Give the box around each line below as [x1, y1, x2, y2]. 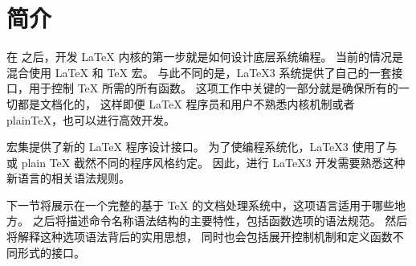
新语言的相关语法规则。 [6, 170, 130, 186]
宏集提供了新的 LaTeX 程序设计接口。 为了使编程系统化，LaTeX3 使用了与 [6, 138, 398, 155]
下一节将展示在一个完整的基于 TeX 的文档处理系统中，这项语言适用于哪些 [6, 196, 394, 213]
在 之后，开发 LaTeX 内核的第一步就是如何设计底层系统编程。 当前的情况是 [6, 48, 404, 65]
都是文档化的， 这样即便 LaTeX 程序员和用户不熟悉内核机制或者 [17, 95, 355, 112]
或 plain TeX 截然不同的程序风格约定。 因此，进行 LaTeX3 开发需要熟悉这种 [6, 153, 406, 170]
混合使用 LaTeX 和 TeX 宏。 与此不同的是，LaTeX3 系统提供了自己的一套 [6, 63, 392, 80]
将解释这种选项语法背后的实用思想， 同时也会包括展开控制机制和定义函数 [6, 228, 393, 245]
